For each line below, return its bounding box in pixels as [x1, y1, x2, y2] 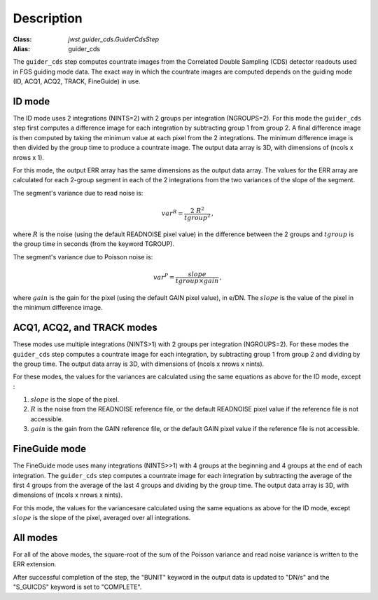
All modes [13, 531, 58, 543]
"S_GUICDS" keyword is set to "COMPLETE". [13, 582, 142, 592]
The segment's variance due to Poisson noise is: [13, 252, 153, 261]
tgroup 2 [184, 212, 211, 221]
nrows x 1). [13, 153, 45, 161]
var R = [161, 208, 183, 217]
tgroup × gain [175, 277, 219, 285]
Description [13, 11, 83, 26]
